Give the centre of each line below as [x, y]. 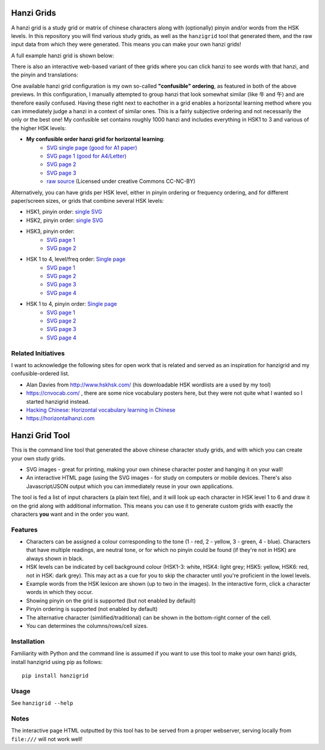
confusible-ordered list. [40, 374]
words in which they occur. [60, 592]
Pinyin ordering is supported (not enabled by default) [92, 609]
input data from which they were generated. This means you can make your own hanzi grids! [126, 45]
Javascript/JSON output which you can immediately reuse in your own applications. [130, 486]
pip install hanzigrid [55, 675]
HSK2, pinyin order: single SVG [65, 220]
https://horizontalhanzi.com [60, 418]
